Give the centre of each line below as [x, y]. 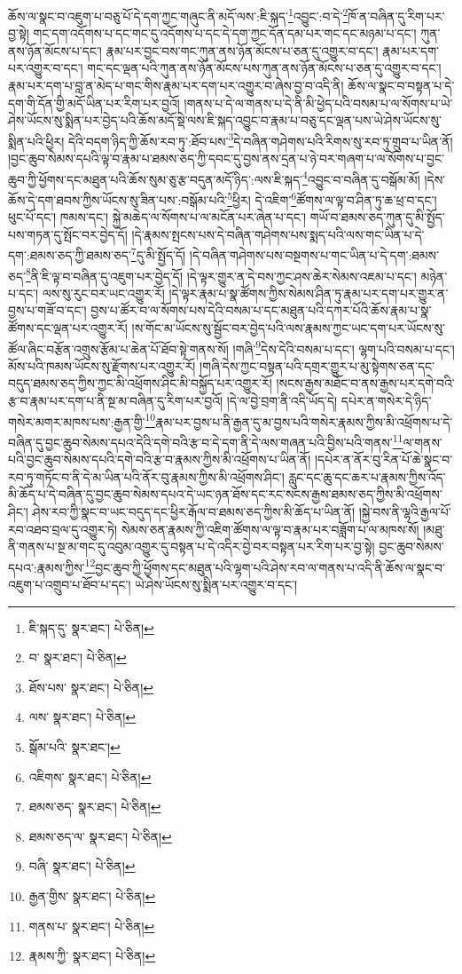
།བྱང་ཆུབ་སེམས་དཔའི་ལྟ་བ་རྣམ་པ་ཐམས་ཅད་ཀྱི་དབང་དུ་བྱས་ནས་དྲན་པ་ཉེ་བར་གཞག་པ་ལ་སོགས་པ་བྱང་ [226, 158]
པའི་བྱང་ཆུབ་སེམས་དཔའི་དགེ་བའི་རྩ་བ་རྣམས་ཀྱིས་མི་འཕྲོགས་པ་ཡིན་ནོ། [160, 459]
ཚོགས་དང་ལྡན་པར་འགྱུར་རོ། [68, 328]
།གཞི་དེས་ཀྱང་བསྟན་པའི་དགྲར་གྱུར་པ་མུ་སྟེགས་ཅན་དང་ [317, 365]
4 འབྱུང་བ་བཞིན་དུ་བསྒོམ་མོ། [361, 178]
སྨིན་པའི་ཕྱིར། [36, 141]
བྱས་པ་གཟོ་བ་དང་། [47, 310]
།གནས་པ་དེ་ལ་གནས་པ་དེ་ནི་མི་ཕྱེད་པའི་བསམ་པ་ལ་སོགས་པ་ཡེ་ [318, 103]
